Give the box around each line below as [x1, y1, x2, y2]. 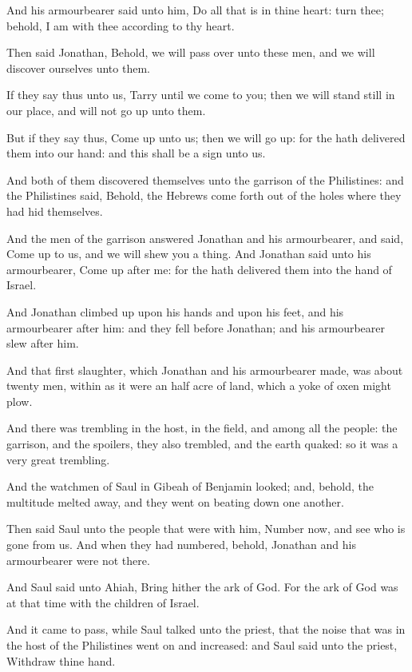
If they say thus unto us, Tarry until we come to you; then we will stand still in [6, 86, 395, 103]
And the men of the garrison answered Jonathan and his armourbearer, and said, [6, 229, 404, 246]
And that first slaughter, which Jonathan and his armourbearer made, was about [6, 361, 403, 378]
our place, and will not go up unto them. [6, 101, 206, 118]
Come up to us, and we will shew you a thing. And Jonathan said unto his [6, 245, 371, 262]
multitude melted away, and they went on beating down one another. [6, 493, 344, 510]
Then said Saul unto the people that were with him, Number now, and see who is [6, 520, 406, 537]
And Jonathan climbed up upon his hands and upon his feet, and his [6, 303, 344, 320]
